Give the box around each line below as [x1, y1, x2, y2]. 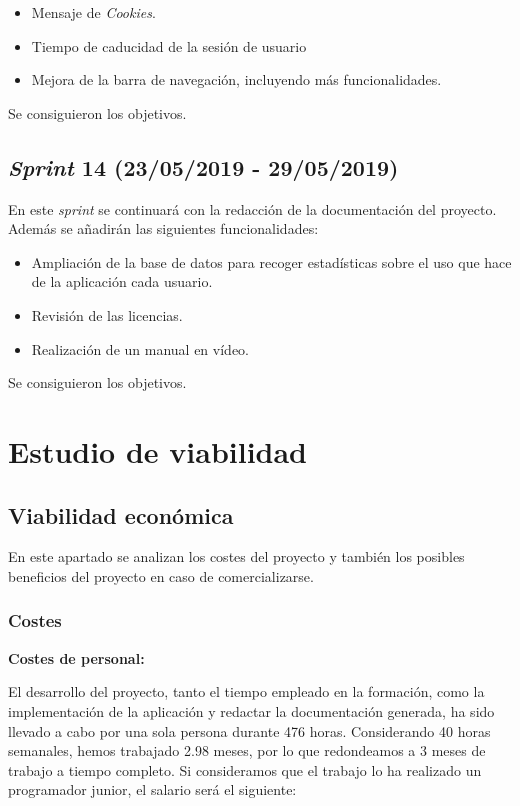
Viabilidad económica [8, 499, 234, 530]
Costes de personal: [8, 647, 145, 668]
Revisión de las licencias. [31, 304, 183, 325]
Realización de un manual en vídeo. [31, 338, 249, 359]
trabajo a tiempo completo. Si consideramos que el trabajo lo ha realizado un [8, 759, 482, 780]
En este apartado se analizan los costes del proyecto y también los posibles [8, 546, 465, 567]
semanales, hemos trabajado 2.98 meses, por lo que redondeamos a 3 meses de [8, 740, 486, 761]
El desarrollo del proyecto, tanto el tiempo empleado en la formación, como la [8, 681, 485, 702]
